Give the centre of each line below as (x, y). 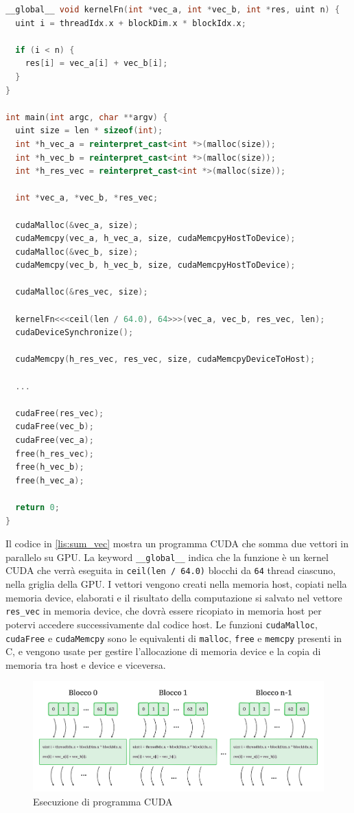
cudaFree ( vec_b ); (55, 427)
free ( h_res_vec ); (55, 454)
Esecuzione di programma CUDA (103, 801)
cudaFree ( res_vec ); (60, 413)
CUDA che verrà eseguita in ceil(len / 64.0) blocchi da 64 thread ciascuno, (171, 570)
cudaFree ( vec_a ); (55, 440)
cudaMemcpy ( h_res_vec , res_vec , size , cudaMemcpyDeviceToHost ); (165, 359)
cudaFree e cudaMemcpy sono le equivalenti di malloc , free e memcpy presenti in (174, 638)
